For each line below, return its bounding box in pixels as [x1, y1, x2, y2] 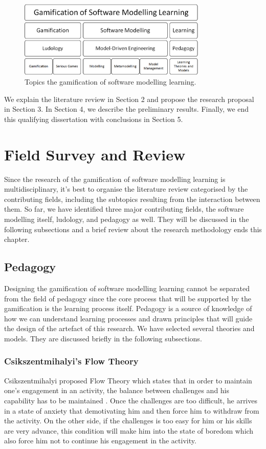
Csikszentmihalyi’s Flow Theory [4, 355, 139, 368]
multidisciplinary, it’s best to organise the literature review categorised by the [4, 183, 248, 194]
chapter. [4, 234, 30, 244]
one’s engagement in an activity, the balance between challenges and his [4, 385, 230, 396]
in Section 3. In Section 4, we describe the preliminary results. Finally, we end [4, 104, 249, 114]
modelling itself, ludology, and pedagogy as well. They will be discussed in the [4, 213, 249, 224]
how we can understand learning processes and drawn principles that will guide [4, 313, 253, 323]
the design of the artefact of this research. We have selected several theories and [4, 323, 255, 334]
